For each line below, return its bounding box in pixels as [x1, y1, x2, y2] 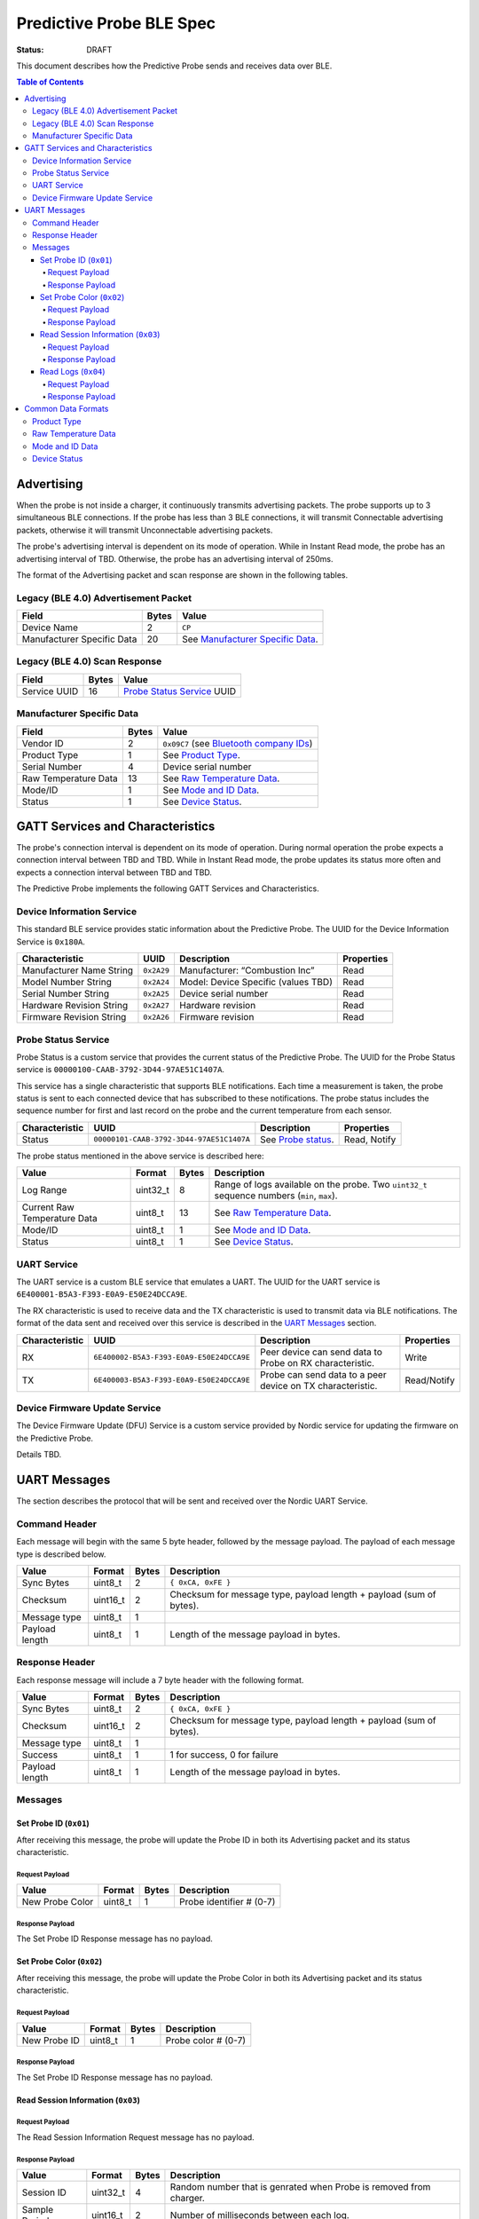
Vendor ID [21, 737, 64, 749]
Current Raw [21, 1201, 75, 1213]
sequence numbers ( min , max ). [214, 1189, 338, 1202]
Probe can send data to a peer [260, 1368, 387, 1380]
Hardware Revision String [21, 999, 129, 1012]
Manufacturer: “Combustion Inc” [178, 964, 315, 976]
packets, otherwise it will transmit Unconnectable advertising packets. [16, 525, 273, 535]
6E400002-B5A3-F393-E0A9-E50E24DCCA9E [93, 1353, 250, 1362]
